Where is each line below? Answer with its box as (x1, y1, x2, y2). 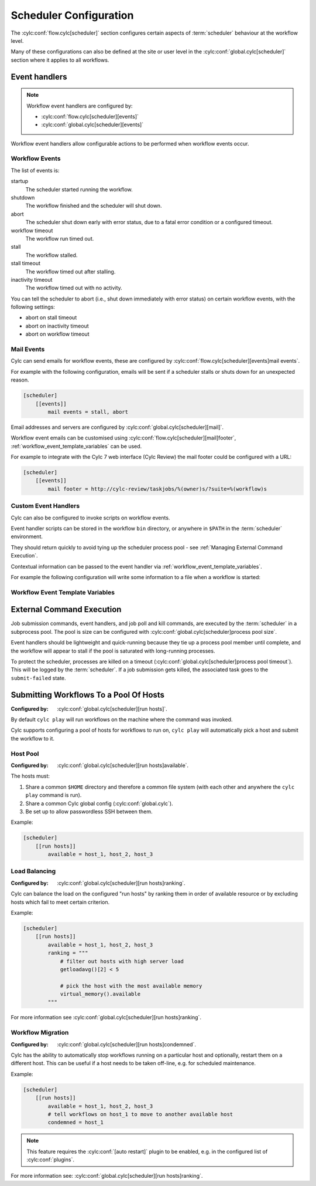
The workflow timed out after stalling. (25, 268, 116, 275)
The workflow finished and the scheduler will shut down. (25, 202, 162, 210)
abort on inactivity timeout (25, 322, 89, 329)
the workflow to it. (11, 735, 55, 742)
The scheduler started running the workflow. (25, 185, 133, 193)
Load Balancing (11, 867, 56, 876)
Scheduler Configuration (11, 9, 134, 22)
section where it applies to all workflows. (11, 56, 109, 63)
